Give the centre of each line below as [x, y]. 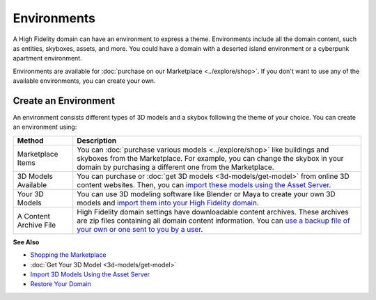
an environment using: [45, 127]
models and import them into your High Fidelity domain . [168, 203]
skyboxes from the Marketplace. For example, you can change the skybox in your [210, 158]
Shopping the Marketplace [69, 255]
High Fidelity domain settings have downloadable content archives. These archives [213, 212]
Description [97, 141]
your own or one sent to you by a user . [140, 229]
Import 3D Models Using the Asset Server [90, 274]
